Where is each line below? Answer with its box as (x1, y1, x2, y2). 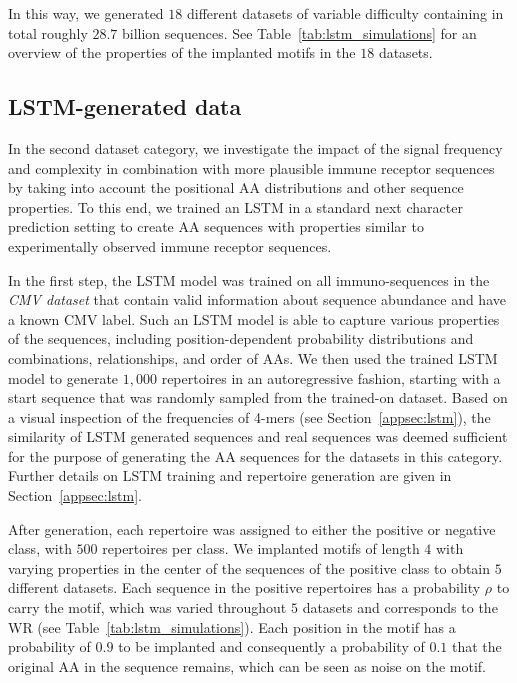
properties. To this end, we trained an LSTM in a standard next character (8, 196, 463, 217)
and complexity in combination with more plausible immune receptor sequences (8, 157, 495, 178)
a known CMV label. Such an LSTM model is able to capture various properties (8, 308, 500, 329)
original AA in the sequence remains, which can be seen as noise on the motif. (8, 655, 486, 676)
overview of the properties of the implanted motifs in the (8, 42, 356, 63)
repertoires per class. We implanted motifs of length (102, 538, 420, 559)
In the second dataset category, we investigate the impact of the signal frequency (8, 137, 503, 158)
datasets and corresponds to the (302, 597, 498, 618)
